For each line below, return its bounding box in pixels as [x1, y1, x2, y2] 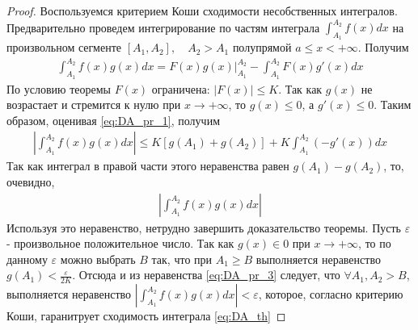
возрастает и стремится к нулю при [6, 96, 181, 113]
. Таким [374, 96, 412, 113]
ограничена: [151, 80, 210, 97]
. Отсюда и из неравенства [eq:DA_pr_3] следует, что [72, 266, 340, 283]
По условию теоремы [6, 80, 112, 97]
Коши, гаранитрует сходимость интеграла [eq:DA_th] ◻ [6, 307, 286, 324]
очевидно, [6, 173, 55, 190]
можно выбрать [60, 250, 136, 267]
